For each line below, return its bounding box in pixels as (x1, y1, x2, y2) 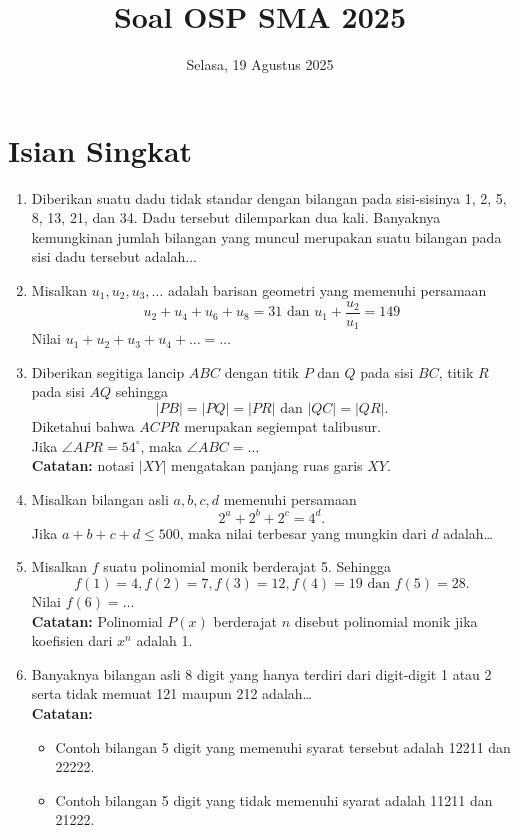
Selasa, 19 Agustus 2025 (186, 54, 334, 75)
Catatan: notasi (31, 455, 135, 476)
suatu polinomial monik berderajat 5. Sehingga (103, 556, 391, 577)
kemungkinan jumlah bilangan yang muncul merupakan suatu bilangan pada (31, 226, 502, 247)
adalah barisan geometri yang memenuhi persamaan (167, 280, 487, 301)
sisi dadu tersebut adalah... (31, 246, 197, 267)
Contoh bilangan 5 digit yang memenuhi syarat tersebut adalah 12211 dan (55, 736, 511, 757)
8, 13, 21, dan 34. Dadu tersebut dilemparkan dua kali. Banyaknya (31, 207, 441, 228)
